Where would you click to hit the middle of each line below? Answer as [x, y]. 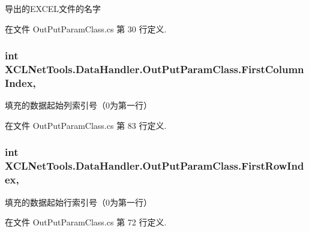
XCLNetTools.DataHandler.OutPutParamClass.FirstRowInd [154, 166]
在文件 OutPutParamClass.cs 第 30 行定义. [86, 28]
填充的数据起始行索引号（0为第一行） [78, 202]
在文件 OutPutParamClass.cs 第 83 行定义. [86, 125]
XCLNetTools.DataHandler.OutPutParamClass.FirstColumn [154, 69]
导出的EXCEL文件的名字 [53, 8]
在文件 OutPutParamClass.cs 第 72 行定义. [86, 222]
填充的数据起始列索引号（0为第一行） [78, 105]
